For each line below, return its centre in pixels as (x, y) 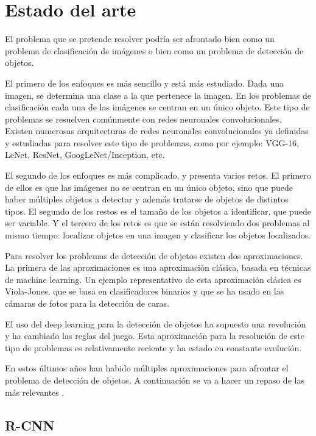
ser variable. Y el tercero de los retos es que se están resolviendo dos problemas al (157, 223)
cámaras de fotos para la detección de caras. (87, 303)
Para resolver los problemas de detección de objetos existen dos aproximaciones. (154, 255)
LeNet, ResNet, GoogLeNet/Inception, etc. (85, 155)
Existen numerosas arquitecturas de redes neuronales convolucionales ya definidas (157, 131)
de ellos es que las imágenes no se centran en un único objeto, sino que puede (149, 187)
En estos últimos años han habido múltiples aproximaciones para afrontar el (147, 368)
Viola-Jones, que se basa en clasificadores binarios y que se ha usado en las (145, 291)
